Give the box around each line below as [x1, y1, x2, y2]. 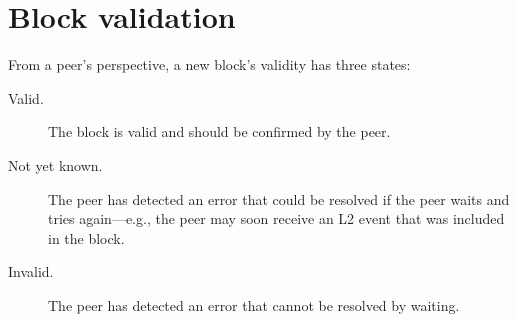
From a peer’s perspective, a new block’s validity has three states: [8, 54, 411, 75]
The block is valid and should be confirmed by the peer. [48, 121, 391, 142]
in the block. [48, 227, 125, 248]
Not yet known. [8, 154, 103, 175]
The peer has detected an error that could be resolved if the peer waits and [48, 188, 510, 209]
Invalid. [8, 261, 54, 282]
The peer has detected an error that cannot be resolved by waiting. [48, 294, 460, 315]
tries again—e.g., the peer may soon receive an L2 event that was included [48, 208, 505, 229]
